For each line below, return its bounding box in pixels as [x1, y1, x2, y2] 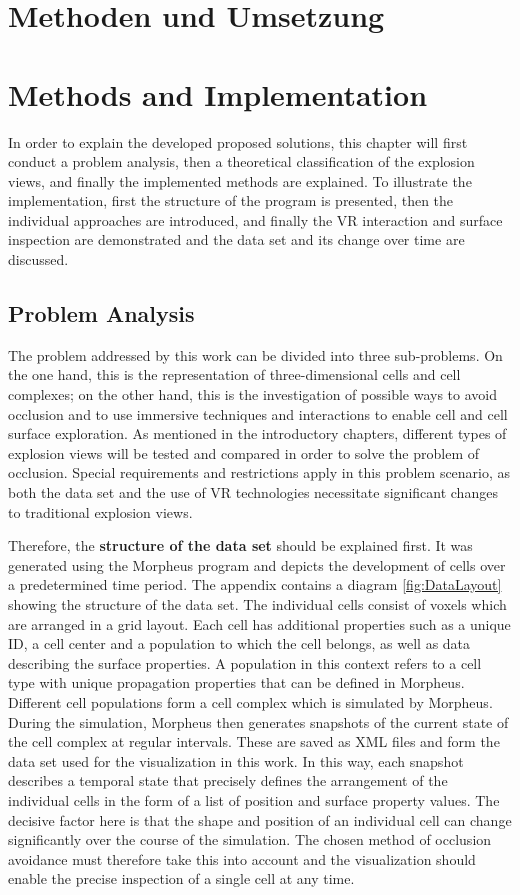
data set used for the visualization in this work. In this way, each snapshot [8, 750, 464, 771]
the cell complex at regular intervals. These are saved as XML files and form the [8, 731, 500, 752]
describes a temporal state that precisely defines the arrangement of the [8, 770, 448, 791]
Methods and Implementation [8, 73, 428, 114]
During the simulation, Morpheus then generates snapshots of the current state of [8, 711, 509, 732]
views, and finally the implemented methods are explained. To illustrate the [8, 170, 472, 191]
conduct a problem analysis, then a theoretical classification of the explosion [8, 151, 475, 172]
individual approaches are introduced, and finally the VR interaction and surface [8, 209, 503, 230]
